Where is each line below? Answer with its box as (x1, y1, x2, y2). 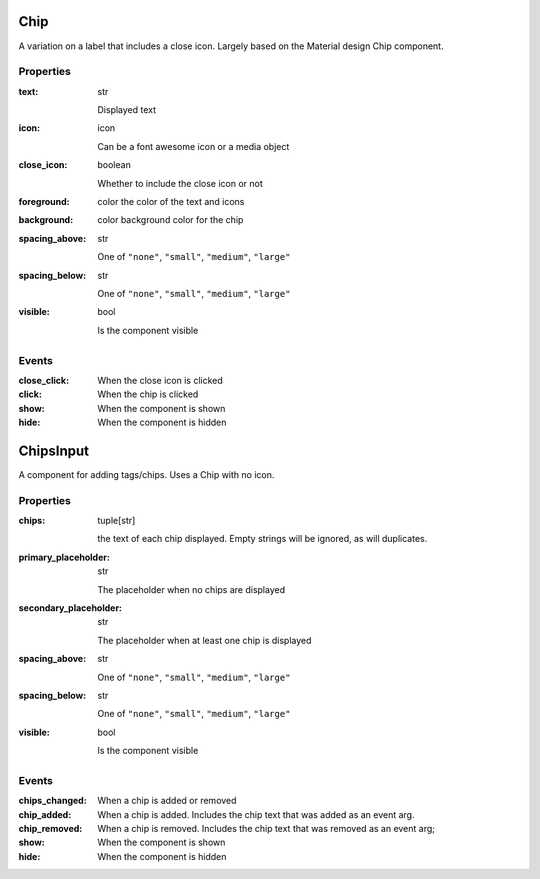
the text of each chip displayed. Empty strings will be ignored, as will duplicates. (97, 533, 428, 545)
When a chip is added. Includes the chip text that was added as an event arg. (97, 808, 415, 820)
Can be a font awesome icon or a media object (97, 140, 290, 152)
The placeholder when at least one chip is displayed (97, 634, 312, 646)
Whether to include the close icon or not (97, 177, 264, 189)
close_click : (18, 374, 70, 386)
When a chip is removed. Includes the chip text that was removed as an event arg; (97, 823, 435, 835)
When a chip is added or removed (97, 795, 237, 807)
